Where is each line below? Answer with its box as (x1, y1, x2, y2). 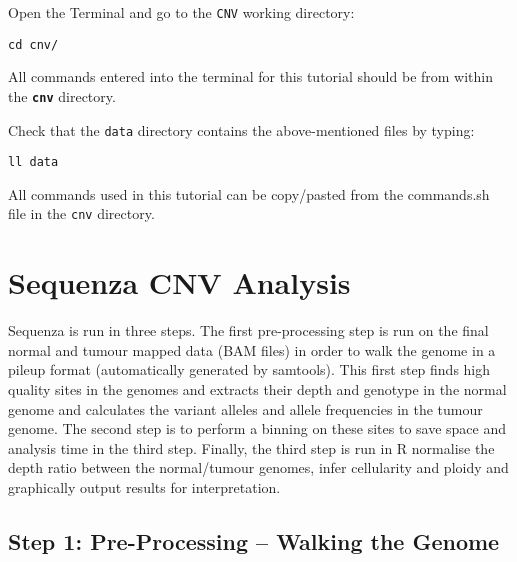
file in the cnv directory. (8, 203, 155, 224)
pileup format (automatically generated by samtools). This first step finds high (8, 359, 491, 380)
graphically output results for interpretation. (8, 477, 281, 497)
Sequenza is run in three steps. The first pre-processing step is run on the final (8, 320, 489, 341)
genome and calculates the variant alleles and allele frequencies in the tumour (8, 398, 483, 419)
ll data (8, 155, 59, 170)
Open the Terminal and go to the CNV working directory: (8, 2, 355, 22)
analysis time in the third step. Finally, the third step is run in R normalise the (8, 437, 495, 458)
